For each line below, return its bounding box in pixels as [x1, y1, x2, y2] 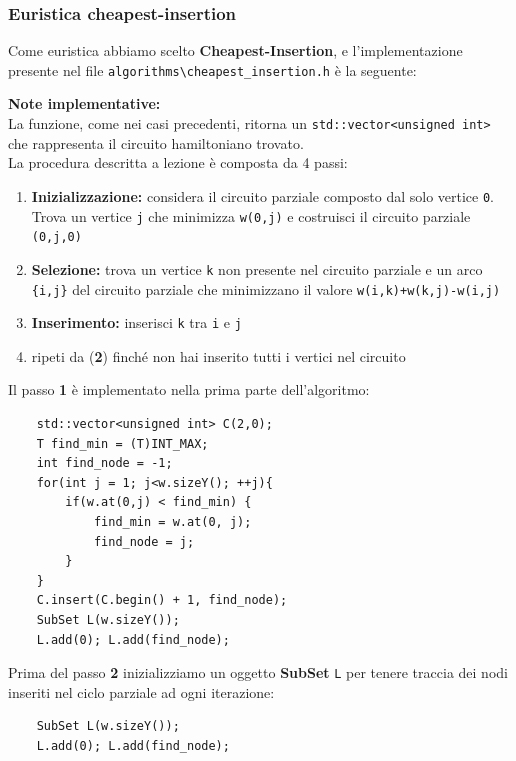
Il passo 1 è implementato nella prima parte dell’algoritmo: [8, 379, 370, 400]
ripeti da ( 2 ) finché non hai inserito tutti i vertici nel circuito [31, 345, 406, 366]
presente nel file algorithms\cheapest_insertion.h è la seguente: [8, 59, 417, 80]
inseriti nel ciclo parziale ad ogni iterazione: [8, 681, 275, 702]
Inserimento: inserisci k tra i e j [31, 312, 242, 333]
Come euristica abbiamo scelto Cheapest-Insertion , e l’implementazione [8, 40, 463, 61]
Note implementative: [8, 93, 161, 114]
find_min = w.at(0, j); [93, 515, 252, 529]
